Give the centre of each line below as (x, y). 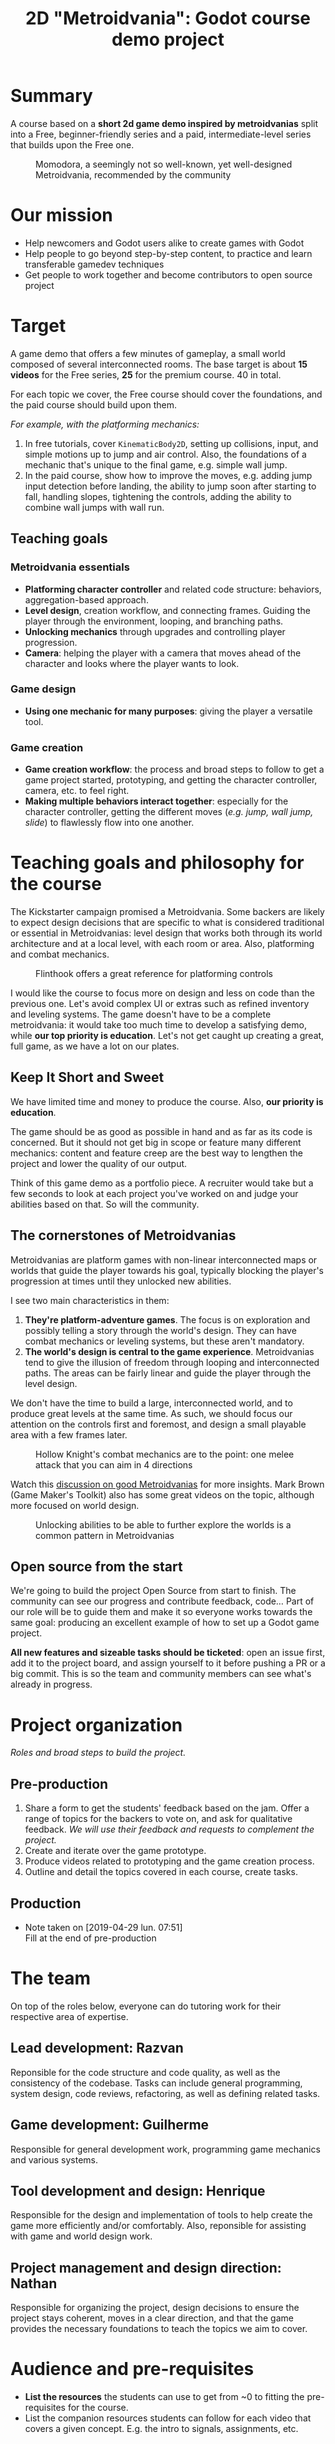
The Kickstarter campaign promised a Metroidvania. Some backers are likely (167, 912)
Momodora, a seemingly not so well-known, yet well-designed (164, 164)
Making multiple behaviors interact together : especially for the (156, 801)
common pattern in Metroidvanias (105, 1535)
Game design (43, 689)
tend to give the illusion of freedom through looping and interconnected (172, 1362)
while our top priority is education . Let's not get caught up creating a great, (167, 1036)
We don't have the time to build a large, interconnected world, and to (151, 1403)
